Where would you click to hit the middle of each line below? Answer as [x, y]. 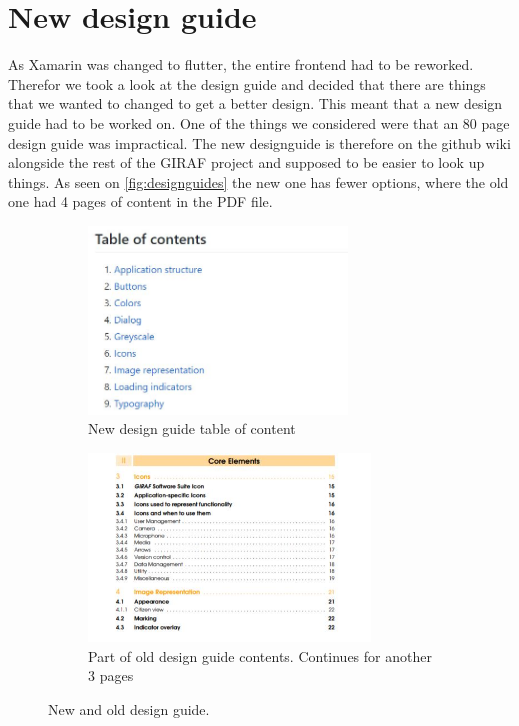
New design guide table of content [192, 428]
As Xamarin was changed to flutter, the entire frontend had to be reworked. [241, 64]
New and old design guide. [129, 708]
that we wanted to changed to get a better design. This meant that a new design [255, 103]
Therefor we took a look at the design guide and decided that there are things [247, 83]
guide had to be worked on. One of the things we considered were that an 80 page [259, 122]
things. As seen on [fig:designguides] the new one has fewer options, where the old [258, 181]
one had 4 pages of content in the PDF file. [140, 201]
